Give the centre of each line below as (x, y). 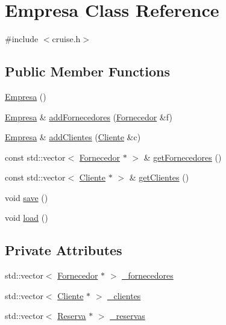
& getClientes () (159, 177)
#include (22, 39)
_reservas (127, 316)
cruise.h (66, 39)
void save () (27, 197)
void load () (27, 218)
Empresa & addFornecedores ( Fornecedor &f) (89, 116)
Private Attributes (64, 250)
